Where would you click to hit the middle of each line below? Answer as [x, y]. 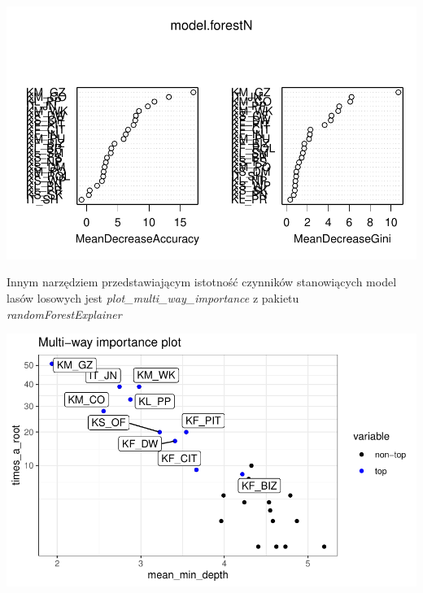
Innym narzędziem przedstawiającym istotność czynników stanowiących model [202, 282]
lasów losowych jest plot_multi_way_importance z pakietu [153, 297]
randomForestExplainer [64, 314]
